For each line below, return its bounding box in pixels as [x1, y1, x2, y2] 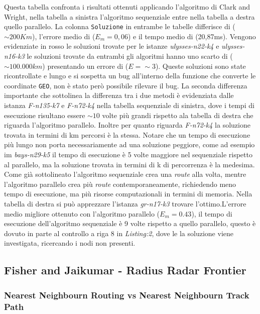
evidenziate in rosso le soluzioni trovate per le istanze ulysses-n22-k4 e [4, 41, 219, 51]
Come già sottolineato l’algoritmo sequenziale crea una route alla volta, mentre [4, 169, 246, 179]
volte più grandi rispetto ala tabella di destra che [102, 110, 253, 120]
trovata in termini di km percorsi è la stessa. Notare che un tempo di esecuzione [4, 129, 250, 140]
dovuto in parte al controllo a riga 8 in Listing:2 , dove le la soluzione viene [4, 228, 233, 238]
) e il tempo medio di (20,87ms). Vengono [127, 31, 256, 41]
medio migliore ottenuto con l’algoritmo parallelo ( [4, 208, 160, 219]
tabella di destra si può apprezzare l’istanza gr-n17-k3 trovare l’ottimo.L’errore [4, 198, 246, 208]
